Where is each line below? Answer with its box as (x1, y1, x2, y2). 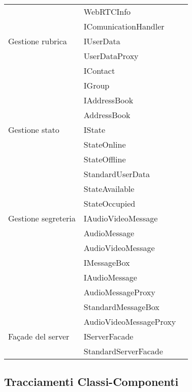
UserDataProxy (83, 50, 139, 62)
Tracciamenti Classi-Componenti (4, 374, 179, 389)
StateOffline (83, 153, 126, 165)
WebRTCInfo (83, 6, 131, 17)
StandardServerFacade (83, 345, 163, 357)
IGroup (83, 79, 110, 91)
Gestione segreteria (8, 212, 76, 224)
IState (83, 124, 106, 135)
